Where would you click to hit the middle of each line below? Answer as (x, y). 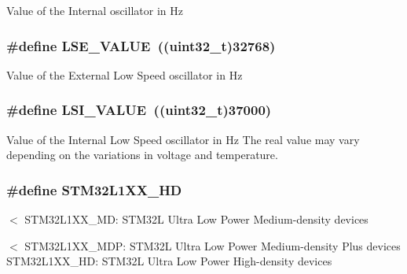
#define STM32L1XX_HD (94, 189)
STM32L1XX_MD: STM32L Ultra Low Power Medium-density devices (196, 219)
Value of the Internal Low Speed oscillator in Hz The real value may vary (183, 139)
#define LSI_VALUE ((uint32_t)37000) (139, 110)
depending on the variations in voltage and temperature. (142, 155)
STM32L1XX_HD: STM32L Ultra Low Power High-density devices (169, 261)
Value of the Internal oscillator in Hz (95, 10)
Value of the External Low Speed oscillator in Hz (125, 74)
